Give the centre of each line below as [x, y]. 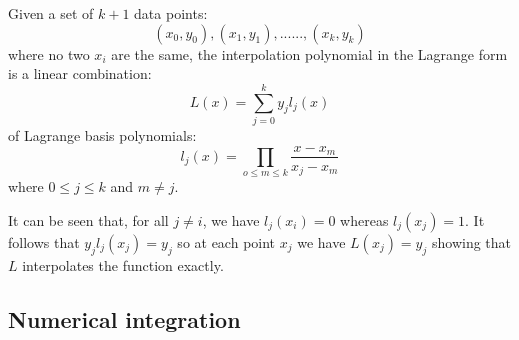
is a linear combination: [80, 73]
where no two [49, 53]
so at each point [226, 241]
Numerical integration [124, 318]
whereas [364, 219]
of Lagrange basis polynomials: [102, 134]
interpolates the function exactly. [123, 264]
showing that [471, 241]
